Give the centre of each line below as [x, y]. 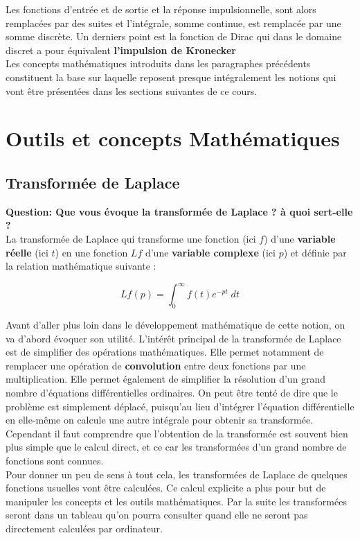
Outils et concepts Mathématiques [173, 138]
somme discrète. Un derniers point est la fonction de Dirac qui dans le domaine [174, 36]
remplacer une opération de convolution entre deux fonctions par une [156, 365]
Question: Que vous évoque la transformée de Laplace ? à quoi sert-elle [179, 211]
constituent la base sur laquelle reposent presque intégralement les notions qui [171, 77]
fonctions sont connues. [55, 460]
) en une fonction [91, 252]
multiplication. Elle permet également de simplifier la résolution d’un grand [166, 379]
